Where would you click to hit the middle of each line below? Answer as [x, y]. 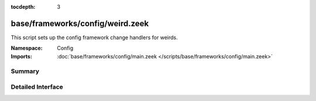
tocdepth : [23, 7]
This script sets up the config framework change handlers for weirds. [94, 37]
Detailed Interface [37, 87]
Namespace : [27, 48]
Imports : [21, 56]
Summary [25, 71]
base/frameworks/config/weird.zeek [80, 23]
